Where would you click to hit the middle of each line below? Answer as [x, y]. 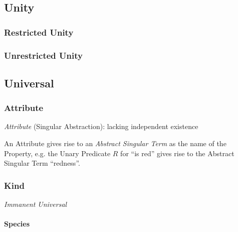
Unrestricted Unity [43, 55]
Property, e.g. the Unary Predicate [57, 153]
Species [17, 224]
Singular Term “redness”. [42, 163]
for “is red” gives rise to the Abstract [177, 153]
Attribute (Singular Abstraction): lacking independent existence [101, 126]
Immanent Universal [36, 204]
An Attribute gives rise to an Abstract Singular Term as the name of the [115, 143]
